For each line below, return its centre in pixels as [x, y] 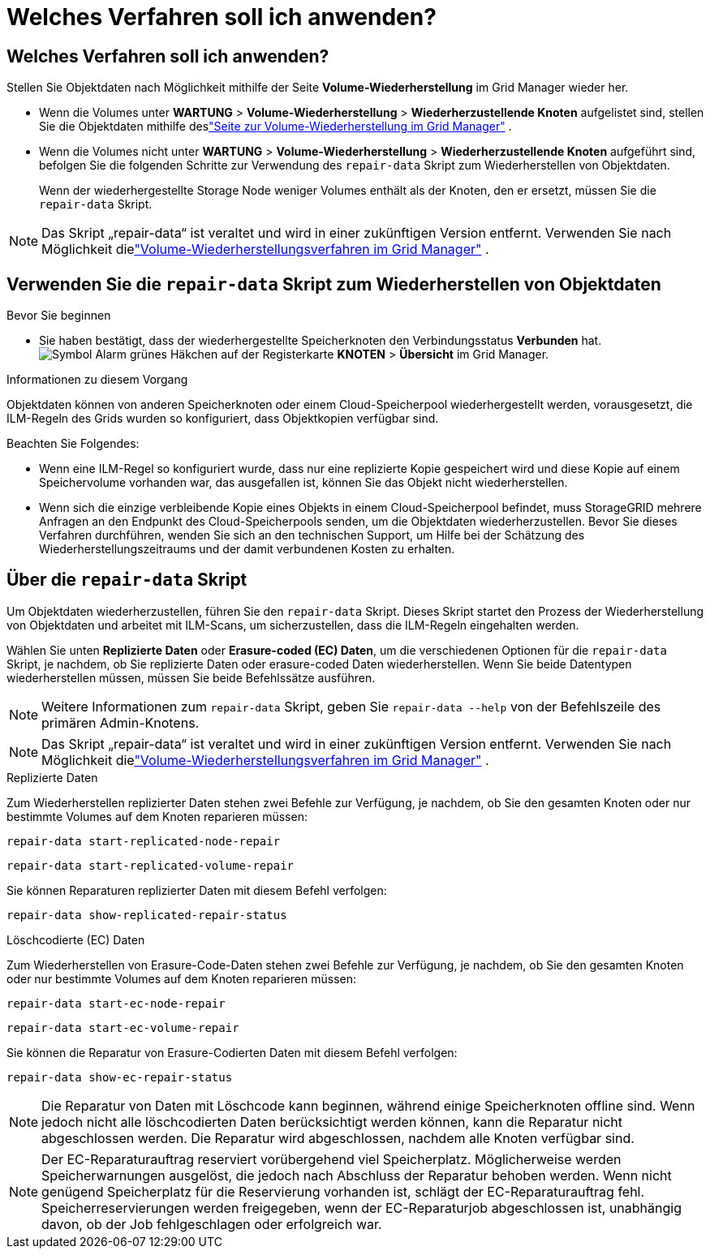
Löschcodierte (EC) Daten [76, 939]
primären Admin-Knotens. [120, 722]
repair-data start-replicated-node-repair [144, 841]
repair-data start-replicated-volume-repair [151, 865]
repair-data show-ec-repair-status [120, 1077]
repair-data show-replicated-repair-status [147, 915]
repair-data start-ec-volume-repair [123, 1027]
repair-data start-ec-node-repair [116, 1003]
